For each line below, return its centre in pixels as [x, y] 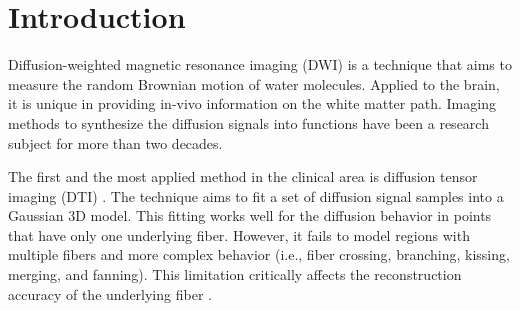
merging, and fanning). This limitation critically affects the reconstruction [235, 274]
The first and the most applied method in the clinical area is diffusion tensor [243, 176]
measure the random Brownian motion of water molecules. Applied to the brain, [254, 83]
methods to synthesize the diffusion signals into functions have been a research [248, 122]
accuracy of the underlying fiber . [110, 293]
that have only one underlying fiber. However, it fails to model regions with [239, 234]
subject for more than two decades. [115, 142]
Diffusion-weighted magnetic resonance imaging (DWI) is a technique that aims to [260, 64]
